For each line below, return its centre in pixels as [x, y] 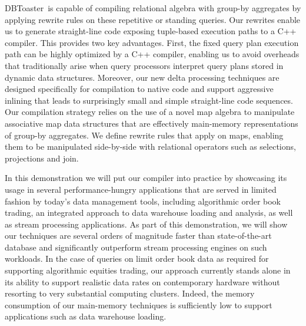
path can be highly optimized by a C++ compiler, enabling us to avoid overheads [152, 54]
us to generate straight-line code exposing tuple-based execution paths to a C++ [151, 31]
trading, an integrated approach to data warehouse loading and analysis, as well [149, 213]
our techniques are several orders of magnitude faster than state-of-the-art [138, 236]
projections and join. [42, 158]
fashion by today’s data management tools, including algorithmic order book [143, 201]
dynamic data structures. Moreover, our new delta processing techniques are [142, 77]
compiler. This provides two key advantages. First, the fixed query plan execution [152, 42]
